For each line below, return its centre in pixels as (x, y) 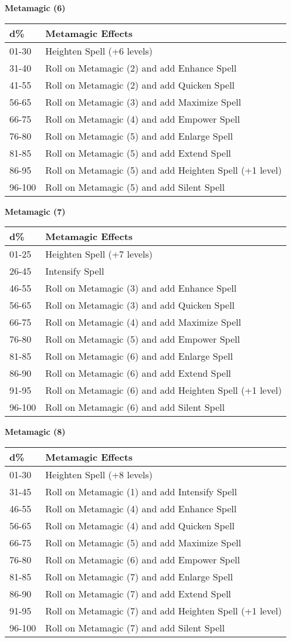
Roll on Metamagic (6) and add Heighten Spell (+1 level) (164, 390)
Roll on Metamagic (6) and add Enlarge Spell (139, 356)
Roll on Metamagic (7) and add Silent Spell (135, 627)
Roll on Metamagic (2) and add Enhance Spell (141, 67)
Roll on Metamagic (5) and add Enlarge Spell (139, 136)
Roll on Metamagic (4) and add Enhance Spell (141, 508)
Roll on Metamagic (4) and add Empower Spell (143, 119)
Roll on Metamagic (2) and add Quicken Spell (140, 85)
